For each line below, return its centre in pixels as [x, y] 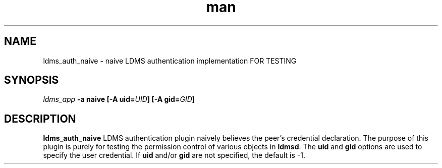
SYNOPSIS [32, 80]
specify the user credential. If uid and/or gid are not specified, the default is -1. [174, 155]
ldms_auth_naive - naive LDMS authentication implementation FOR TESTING [170, 61]
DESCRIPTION [40, 119]
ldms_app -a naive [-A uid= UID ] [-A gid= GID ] [119, 99]
